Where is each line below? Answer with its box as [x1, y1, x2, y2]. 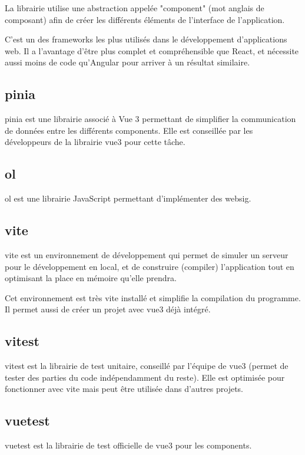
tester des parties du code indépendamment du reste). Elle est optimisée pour [5, 371, 285, 383]
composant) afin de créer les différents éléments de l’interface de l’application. [5, 13, 285, 25]
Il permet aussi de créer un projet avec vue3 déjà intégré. [5, 303, 211, 315]
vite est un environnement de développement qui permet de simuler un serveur [5, 248, 289, 261]
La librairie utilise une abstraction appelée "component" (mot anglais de [5, 2, 264, 14]
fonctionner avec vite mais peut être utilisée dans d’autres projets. [5, 383, 243, 395]
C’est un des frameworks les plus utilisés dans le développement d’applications [5, 33, 287, 45]
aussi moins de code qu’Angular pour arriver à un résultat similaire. [5, 56, 250, 68]
